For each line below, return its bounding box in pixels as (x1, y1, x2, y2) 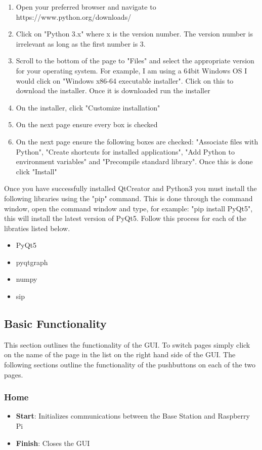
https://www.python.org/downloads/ (16, 11, 132, 22)
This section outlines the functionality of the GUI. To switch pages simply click (4, 339, 250, 350)
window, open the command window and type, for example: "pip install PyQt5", (4, 203, 253, 213)
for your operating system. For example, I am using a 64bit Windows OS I (16, 65, 247, 76)
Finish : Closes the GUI (16, 437, 90, 448)
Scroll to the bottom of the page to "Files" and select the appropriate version (16, 55, 254, 66)
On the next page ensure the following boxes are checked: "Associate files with (16, 136, 258, 146)
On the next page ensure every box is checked (16, 119, 158, 130)
